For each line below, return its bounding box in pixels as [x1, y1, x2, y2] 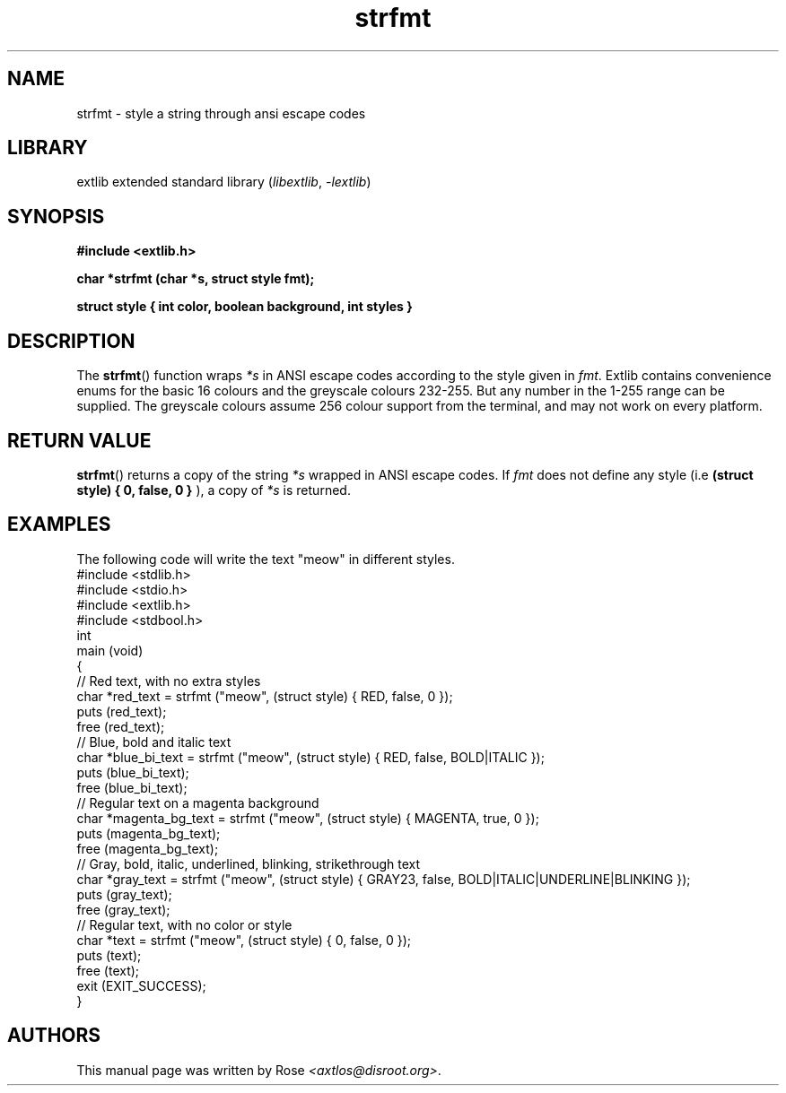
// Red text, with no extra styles [76, 672, 261, 689]
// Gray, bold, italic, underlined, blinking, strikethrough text [76, 855, 421, 872]
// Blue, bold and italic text [76, 733, 231, 750]
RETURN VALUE [7, 429, 152, 452]
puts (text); [76, 947, 142, 963]
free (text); [76, 962, 140, 978]
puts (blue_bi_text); [76, 764, 189, 780]
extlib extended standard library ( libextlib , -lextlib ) [76, 174, 371, 190]
